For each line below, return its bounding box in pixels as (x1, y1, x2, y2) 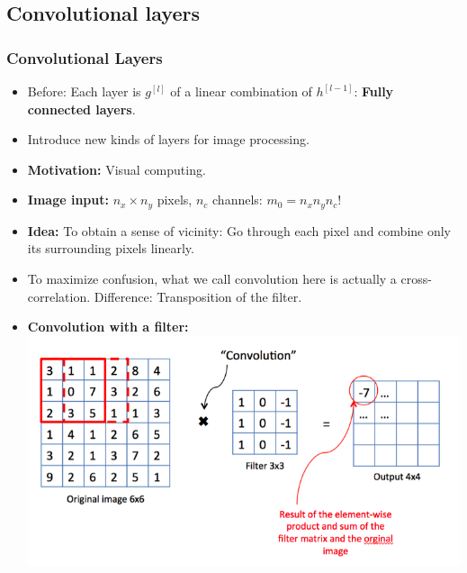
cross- (400, 269, 432, 288)
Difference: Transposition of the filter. (94, 286, 302, 305)
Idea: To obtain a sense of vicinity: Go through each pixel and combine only (27, 221, 451, 240)
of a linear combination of (170, 82, 312, 100)
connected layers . (27, 99, 136, 118)
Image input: (27, 190, 109, 209)
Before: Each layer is (27, 82, 141, 100)
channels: (212, 190, 263, 209)
